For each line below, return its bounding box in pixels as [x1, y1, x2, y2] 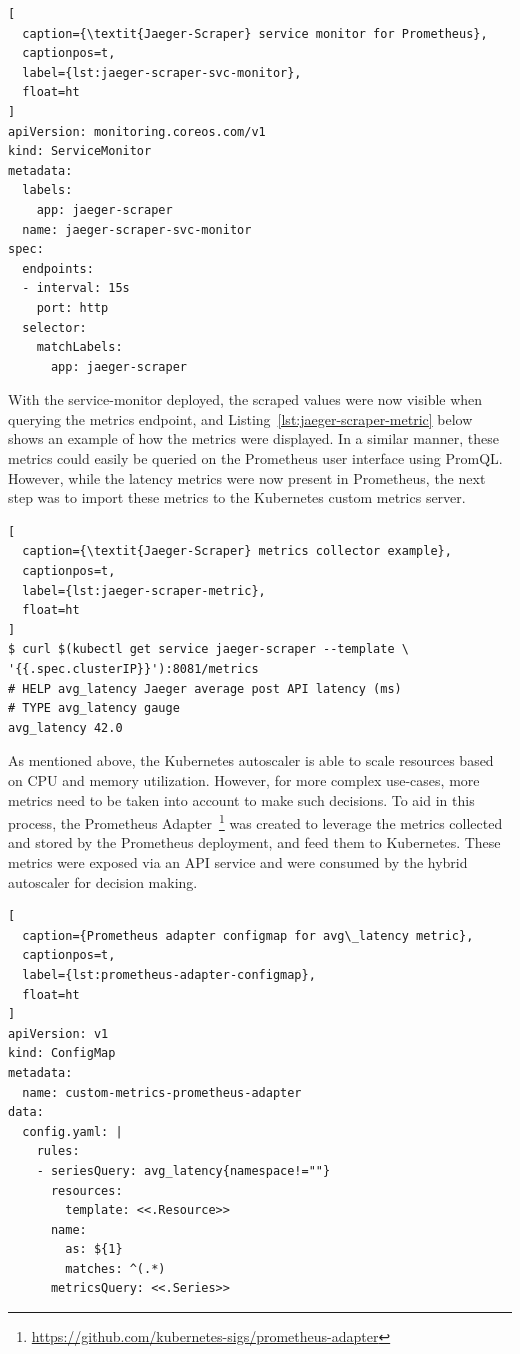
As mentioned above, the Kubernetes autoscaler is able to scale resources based [8, 750, 494, 771]
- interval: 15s [22, 281, 130, 296]
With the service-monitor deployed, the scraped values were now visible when [8, 389, 483, 410]
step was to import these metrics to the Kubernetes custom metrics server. [8, 487, 466, 508]
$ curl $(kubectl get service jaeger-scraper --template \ [8, 642, 409, 657]
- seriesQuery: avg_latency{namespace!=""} [36, 1163, 331, 1178]
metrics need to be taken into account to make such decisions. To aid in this [8, 789, 475, 810]
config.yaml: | [22, 1124, 123, 1139]
